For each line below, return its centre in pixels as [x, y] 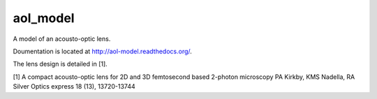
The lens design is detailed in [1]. [60, 64]
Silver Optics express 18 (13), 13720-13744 [74, 87]
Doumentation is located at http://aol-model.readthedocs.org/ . [102, 51]
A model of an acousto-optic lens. [62, 39]
